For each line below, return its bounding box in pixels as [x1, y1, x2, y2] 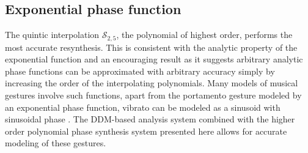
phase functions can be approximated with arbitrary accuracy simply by [5, 64, 275, 77]
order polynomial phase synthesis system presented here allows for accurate [5, 124, 287, 137]
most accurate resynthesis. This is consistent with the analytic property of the [5, 40, 298, 53]
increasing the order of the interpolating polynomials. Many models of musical [5, 76, 298, 89]
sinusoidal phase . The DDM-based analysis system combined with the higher [5, 113, 295, 125]
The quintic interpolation [5, 28, 100, 41]
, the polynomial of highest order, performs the [116, 28, 293, 41]
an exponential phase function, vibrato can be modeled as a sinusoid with [5, 100, 280, 113]
